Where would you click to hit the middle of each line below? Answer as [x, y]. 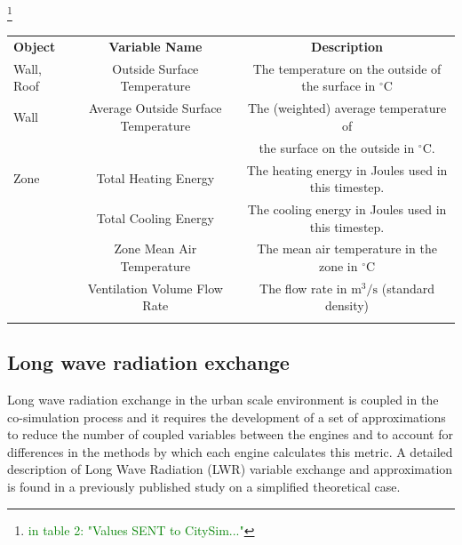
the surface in [339, 86]
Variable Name [155, 46]
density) [347, 305]
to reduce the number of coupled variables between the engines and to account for [230, 434]
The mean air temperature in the [347, 248]
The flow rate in [303, 288]
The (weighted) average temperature [347, 108]
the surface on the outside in [337, 147]
